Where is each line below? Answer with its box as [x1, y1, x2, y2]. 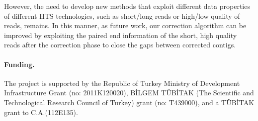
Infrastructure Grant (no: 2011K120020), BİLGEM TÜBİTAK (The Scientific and [4, 87, 254, 98]
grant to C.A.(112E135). [4, 107, 78, 117]
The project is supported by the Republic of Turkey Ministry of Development [4, 78, 240, 88]
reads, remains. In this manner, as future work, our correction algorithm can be [4, 20, 247, 31]
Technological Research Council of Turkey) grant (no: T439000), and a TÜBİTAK [4, 97, 255, 107]
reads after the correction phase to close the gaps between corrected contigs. [4, 40, 236, 50]
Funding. [4, 59, 35, 69]
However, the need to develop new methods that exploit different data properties [4, 1, 250, 11]
